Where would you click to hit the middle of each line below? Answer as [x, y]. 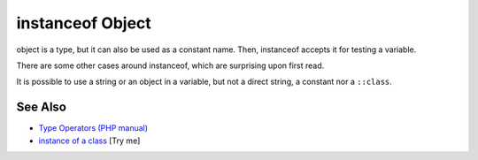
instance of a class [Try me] [89, 141]
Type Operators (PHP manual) [93, 128]
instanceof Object [84, 23]
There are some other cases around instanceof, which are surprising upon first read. [170, 65]
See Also [41, 107]
